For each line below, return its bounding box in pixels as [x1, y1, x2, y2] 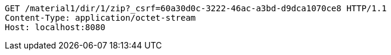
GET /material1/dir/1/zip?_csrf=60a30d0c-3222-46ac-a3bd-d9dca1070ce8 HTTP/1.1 [5, 4, 387, 13]
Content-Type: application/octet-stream [5, 13, 196, 22]
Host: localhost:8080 [5, 22, 105, 32]
